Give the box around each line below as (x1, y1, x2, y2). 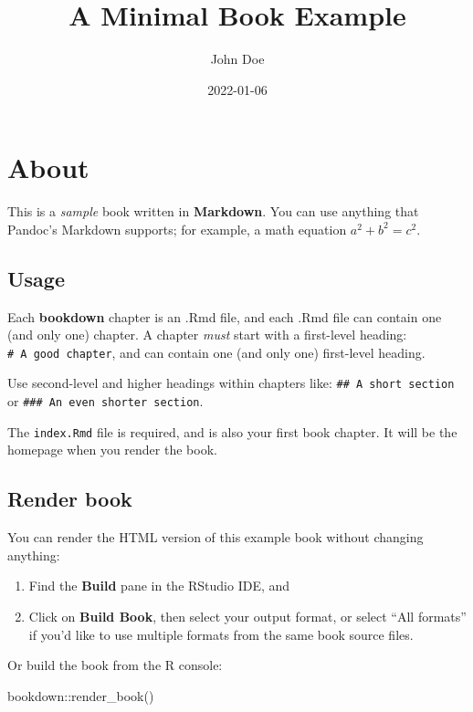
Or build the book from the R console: (7, 655, 223, 675)
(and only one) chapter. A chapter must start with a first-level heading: (7, 325, 407, 344)
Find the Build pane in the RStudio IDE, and (28, 576, 290, 595)
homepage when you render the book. (7, 440, 217, 459)
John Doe (210, 49, 265, 68)
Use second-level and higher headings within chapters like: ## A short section (7, 373, 455, 393)
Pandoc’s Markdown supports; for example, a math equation (7, 219, 347, 238)
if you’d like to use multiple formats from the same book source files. (28, 624, 414, 644)
